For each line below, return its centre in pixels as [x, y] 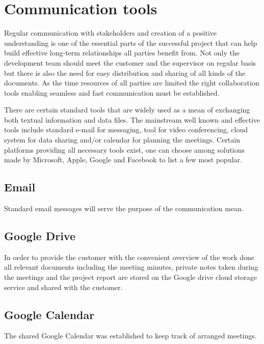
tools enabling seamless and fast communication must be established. [112, 92]
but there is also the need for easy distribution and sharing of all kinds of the [125, 73]
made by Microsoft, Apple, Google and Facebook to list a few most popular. [123, 160]
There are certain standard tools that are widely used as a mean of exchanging [127, 110]
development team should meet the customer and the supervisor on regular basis [130, 62]
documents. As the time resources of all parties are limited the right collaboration [132, 83]
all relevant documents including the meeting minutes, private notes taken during [131, 267]
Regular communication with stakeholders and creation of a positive [111, 33]
